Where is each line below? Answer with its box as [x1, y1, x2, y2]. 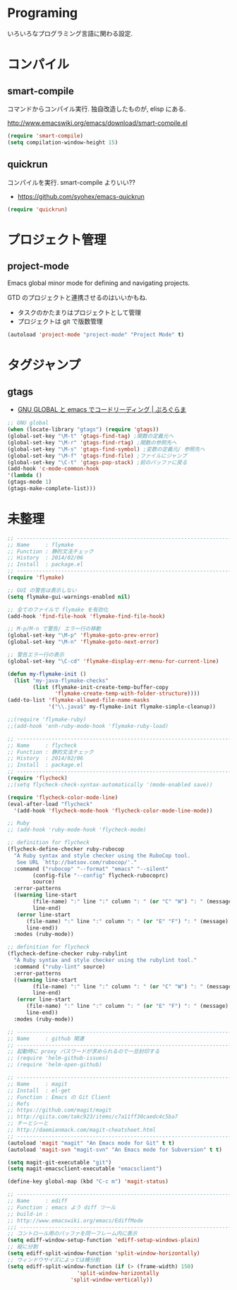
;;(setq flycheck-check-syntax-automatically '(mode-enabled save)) [7, 781, 213, 788]
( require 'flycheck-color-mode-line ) [7, 793, 119, 801]
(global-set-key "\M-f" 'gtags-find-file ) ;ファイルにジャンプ [7, 452, 187, 459]
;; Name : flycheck [7, 742, 78, 749]
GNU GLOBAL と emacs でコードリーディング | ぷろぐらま [17, 406, 187, 414]
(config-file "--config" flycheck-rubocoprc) [32, 872, 169, 879]
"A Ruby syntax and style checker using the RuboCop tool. [13, 852, 191, 859]
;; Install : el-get [7, 1087, 71, 1094]
